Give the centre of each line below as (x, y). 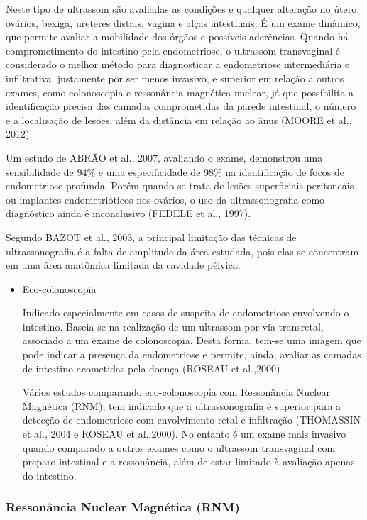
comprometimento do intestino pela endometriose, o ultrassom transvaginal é (173, 50)
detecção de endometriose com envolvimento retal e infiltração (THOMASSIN (191, 420)
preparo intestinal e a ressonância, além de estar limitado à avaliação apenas (188, 461)
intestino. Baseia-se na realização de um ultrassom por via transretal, (173, 326)
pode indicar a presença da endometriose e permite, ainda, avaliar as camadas (192, 354)
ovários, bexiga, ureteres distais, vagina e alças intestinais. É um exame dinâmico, (183, 22)
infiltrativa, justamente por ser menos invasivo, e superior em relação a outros (175, 78)
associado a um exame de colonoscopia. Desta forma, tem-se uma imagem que (192, 340)
